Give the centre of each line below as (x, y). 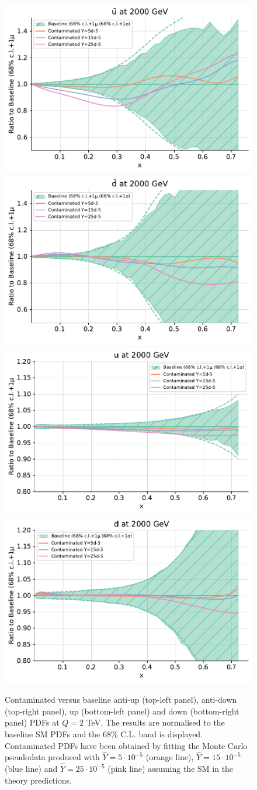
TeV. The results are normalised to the (155, 722)
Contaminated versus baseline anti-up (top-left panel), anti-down (121, 700)
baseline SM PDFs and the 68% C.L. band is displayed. (104, 733)
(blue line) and (31, 769)
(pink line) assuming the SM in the (171, 769)
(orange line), (170, 757)
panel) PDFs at (32, 722)
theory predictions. (38, 780)
